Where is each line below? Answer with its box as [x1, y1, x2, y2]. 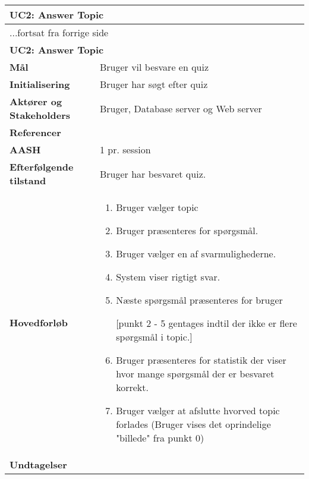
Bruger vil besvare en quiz [99, 60, 209, 74]
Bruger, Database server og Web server [99, 101, 262, 115]
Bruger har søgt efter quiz [99, 77, 208, 91]
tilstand [10, 174, 46, 187]
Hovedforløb [10, 316, 68, 329]
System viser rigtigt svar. [116, 270, 220, 283]
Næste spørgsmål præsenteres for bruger [116, 293, 283, 307]
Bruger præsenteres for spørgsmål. [116, 223, 258, 237]
